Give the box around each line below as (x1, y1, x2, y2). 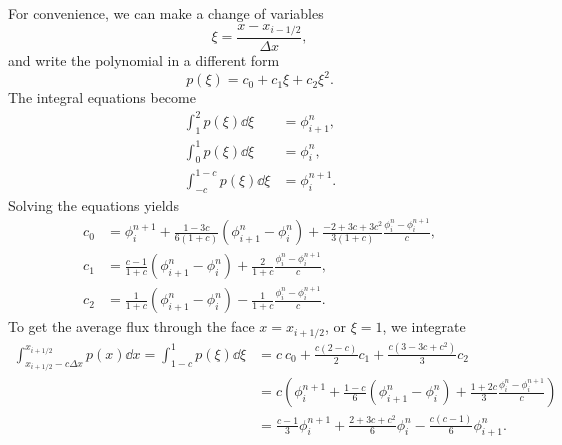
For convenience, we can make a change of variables (8, 3, 324, 23)
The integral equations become (8, 87, 196, 108)
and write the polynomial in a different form (8, 50, 280, 71)
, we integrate (382, 316, 466, 337)
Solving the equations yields (8, 194, 179, 215)
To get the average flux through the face (8, 316, 255, 337)
